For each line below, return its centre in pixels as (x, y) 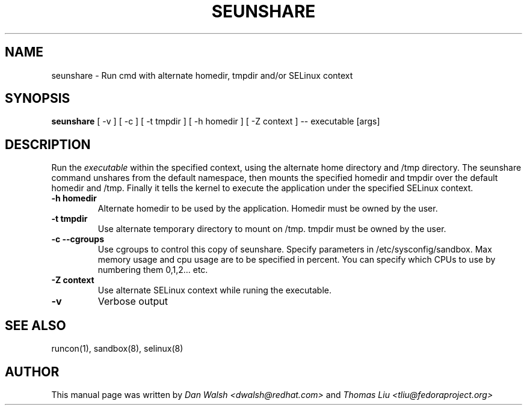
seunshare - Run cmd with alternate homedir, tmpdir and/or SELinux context (202, 75)
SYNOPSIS (38, 99)
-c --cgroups (78, 239)
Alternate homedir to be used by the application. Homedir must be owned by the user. (268, 209)
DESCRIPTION (48, 144)
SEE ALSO (35, 325)
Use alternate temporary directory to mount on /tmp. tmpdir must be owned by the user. (272, 229)
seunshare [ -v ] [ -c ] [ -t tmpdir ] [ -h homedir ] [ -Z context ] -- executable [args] (216, 121)
